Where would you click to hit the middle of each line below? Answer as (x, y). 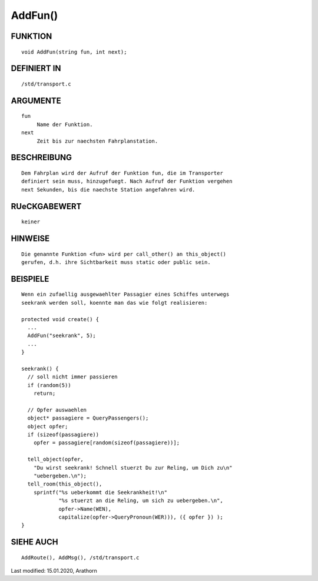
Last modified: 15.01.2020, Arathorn (54, 571)
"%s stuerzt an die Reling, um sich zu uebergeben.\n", (141, 501)
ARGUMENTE (36, 100)
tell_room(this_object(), (65, 484)
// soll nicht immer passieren (72, 377)
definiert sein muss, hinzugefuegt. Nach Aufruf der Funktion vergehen (127, 181)
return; (44, 394)
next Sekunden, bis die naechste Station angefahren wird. (108, 189)
